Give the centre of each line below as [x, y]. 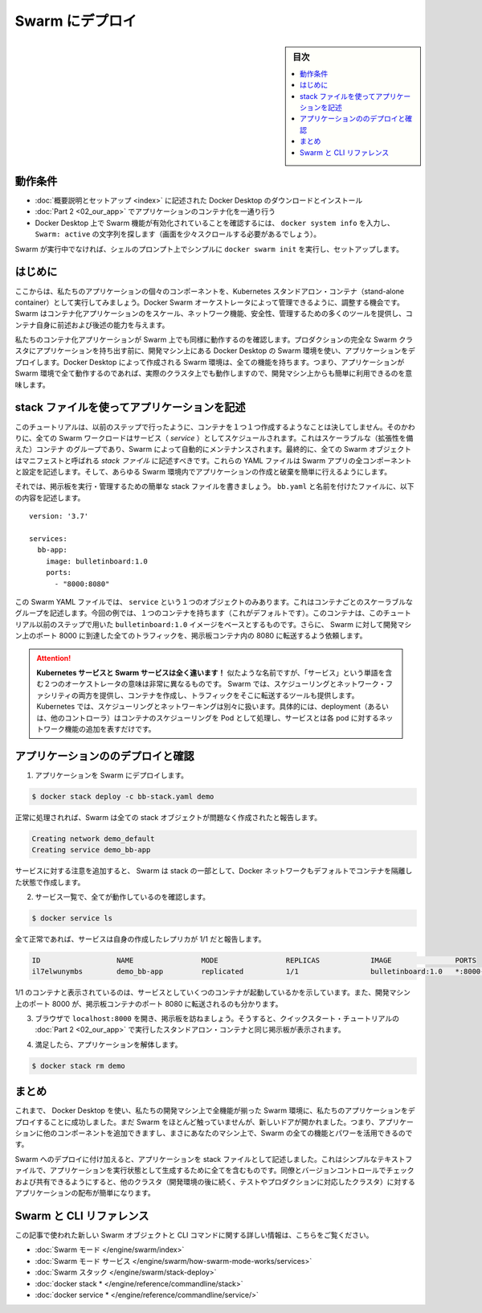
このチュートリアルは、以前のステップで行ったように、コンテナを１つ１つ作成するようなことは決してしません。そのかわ [215, 427]
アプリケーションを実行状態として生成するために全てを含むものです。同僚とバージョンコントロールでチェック [232, 1171]
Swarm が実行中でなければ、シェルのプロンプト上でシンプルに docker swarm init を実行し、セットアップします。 [209, 248]
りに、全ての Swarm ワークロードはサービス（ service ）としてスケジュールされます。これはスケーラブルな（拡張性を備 [214, 437]
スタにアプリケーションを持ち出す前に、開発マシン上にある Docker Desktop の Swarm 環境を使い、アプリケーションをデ [215, 351]
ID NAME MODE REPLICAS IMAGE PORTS [254, 960]
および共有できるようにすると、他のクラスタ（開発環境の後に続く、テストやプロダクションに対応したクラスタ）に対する [215, 1181]
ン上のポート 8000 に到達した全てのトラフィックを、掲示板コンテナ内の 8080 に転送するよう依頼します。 [191, 636]
